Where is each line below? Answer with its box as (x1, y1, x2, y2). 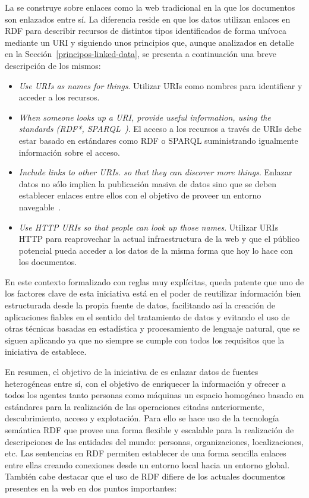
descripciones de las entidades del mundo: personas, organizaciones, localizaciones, (5, 435, 304, 447)
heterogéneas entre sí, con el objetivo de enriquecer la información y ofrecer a (5, 377, 286, 389)
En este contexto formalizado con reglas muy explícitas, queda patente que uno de (5, 275, 304, 288)
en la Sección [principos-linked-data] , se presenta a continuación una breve (5, 48, 276, 60)
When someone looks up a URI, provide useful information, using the (18, 111, 271, 123)
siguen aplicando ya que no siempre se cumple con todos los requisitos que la (5, 333, 285, 346)
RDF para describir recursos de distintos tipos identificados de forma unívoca (5, 24, 286, 37)
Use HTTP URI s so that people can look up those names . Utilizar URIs (18, 220, 279, 233)
